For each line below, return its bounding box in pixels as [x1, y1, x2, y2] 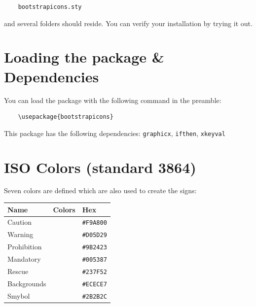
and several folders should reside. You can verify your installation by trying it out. [4, 18, 253, 28]
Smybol [7, 290, 30, 301]
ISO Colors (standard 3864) [4, 157, 196, 177]
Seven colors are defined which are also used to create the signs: [4, 185, 197, 196]
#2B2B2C [82, 293, 107, 300]
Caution [7, 217, 32, 227]
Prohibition [7, 241, 42, 252]
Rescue [7, 266, 29, 276]
